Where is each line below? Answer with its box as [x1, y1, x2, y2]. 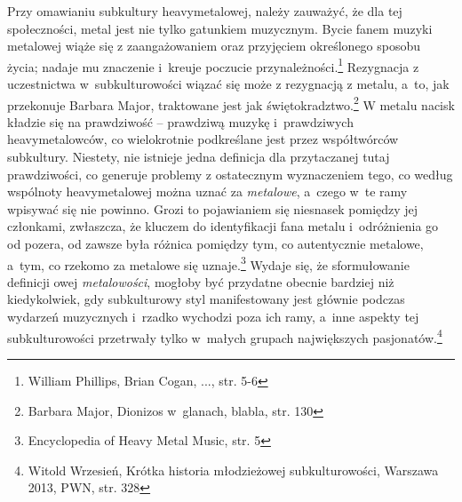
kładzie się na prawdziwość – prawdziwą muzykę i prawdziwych [7, 112, 354, 131]
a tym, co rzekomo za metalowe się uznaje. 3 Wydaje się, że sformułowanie [7, 252, 410, 274]
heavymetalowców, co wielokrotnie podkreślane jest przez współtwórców [7, 130, 399, 148]
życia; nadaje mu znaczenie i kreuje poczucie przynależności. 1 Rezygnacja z [7, 54, 419, 76]
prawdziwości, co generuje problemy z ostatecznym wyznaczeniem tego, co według [7, 164, 453, 183]
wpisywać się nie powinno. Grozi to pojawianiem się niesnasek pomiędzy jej [7, 199, 418, 218]
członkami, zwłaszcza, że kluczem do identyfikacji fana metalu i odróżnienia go [7, 217, 439, 235]
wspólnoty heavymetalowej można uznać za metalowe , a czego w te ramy [7, 182, 408, 201]
